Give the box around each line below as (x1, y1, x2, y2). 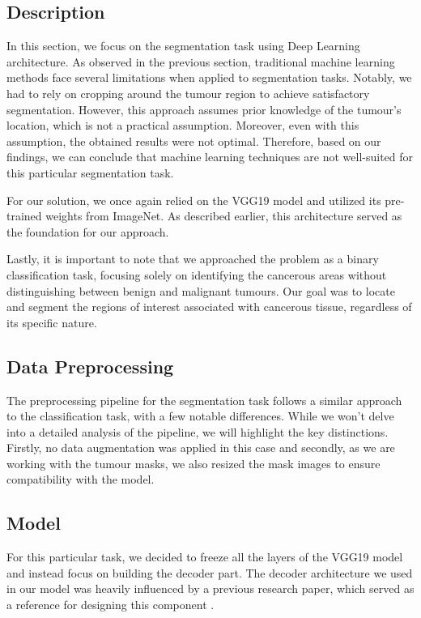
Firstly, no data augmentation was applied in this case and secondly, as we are (6, 439, 395, 456)
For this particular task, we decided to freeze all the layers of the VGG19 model (6, 548, 403, 565)
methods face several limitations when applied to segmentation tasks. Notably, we (6, 69, 412, 86)
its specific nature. (6, 313, 97, 330)
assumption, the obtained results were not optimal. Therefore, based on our (6, 132, 381, 149)
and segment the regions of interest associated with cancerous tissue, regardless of (6, 298, 412, 315)
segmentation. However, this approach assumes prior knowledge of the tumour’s (6, 100, 402, 117)
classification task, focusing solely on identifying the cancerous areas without (6, 266, 387, 283)
